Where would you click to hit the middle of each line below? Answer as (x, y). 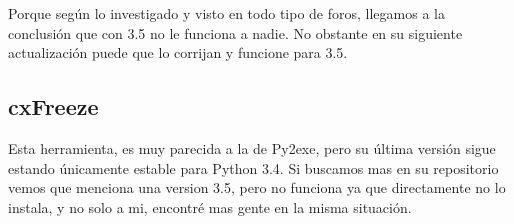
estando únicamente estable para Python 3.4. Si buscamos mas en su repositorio (253, 167)
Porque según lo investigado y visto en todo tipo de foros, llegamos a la (226, 13)
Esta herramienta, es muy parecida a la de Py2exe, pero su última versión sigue (252, 147)
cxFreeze (53, 106)
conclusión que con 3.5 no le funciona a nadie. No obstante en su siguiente (235, 32)
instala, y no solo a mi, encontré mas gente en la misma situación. (210, 206)
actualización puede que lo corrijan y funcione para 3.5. (178, 52)
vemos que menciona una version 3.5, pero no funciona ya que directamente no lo (257, 187)
